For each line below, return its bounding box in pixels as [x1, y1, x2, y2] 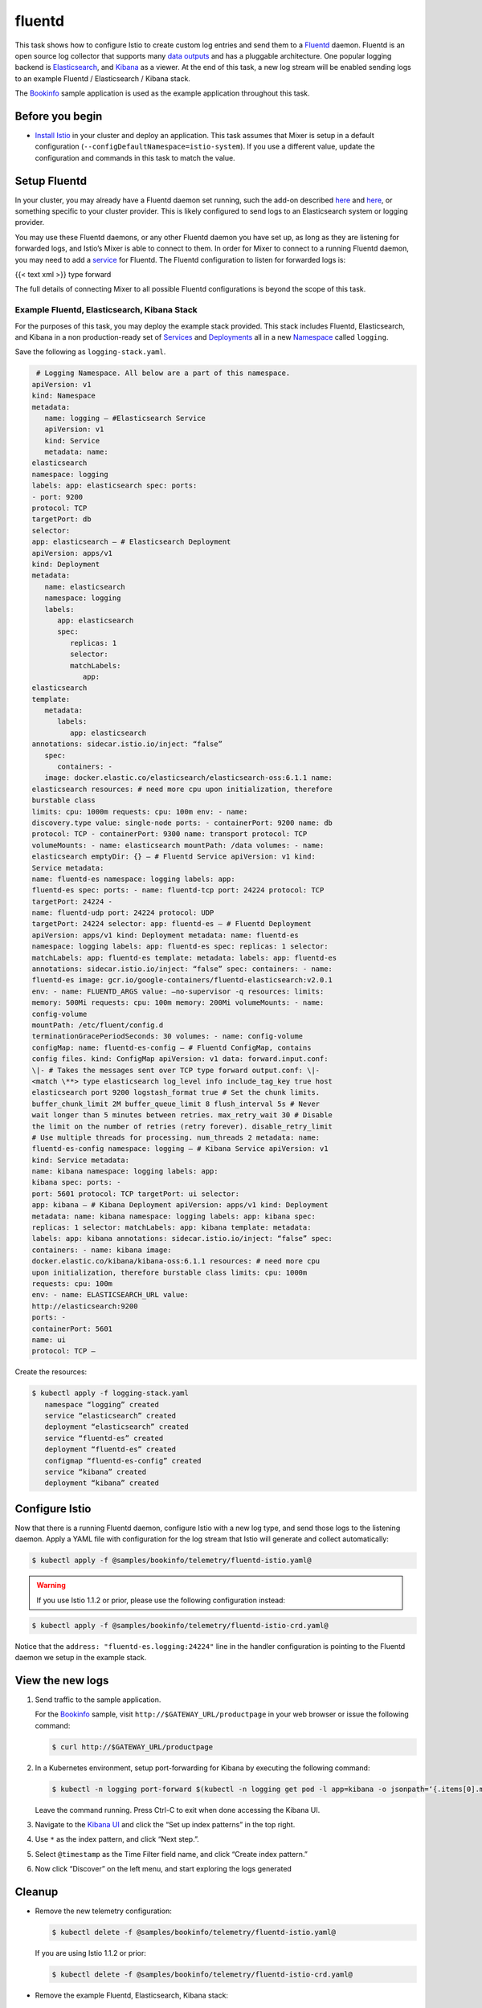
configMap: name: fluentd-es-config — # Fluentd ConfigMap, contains [31, 1043, 312, 1052]
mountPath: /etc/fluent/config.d [31, 1021, 164, 1030]
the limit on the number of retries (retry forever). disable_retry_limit [31, 1121, 333, 1131]
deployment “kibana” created [44, 1479, 160, 1488]
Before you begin [14, 109, 103, 123]
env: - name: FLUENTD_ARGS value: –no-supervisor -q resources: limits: [31, 986, 325, 996]
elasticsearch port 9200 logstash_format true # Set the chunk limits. [31, 1088, 321, 1097]
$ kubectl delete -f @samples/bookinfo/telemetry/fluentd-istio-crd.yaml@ [51, 1970, 353, 1979]
